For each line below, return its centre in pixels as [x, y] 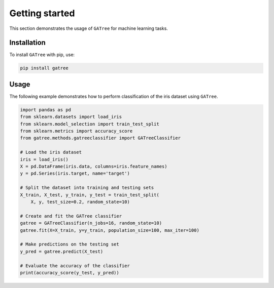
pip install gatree [44, 68]
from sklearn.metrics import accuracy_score [76, 131]
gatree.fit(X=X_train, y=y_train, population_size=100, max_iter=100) [110, 230]
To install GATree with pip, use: [42, 55]
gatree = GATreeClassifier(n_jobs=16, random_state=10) [91, 223]
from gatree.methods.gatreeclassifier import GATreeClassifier [100, 138]
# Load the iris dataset [51, 152]
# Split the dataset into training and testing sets [87, 188]
